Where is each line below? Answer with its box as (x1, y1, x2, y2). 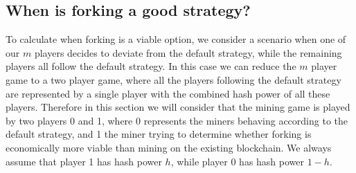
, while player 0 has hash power (170, 154, 305, 168)
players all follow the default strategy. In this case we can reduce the (6, 59, 296, 73)
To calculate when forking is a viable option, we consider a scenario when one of (6, 32, 346, 46)
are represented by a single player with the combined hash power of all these (6, 86, 330, 100)
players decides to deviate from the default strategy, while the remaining (34, 45, 342, 60)
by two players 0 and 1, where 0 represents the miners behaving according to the (6, 113, 348, 127)
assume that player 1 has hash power (6, 154, 162, 168)
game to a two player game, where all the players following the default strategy (6, 72, 341, 86)
